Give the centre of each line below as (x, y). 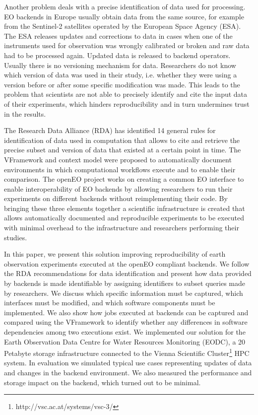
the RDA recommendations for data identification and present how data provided (128, 273)
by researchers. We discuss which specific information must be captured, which (124, 293)
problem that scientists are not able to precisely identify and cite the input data (126, 94)
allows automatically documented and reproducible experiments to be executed (124, 218)
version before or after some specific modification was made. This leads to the (122, 84)
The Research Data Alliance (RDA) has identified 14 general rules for (110, 130)
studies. (16, 237)
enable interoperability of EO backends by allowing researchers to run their (118, 188)
